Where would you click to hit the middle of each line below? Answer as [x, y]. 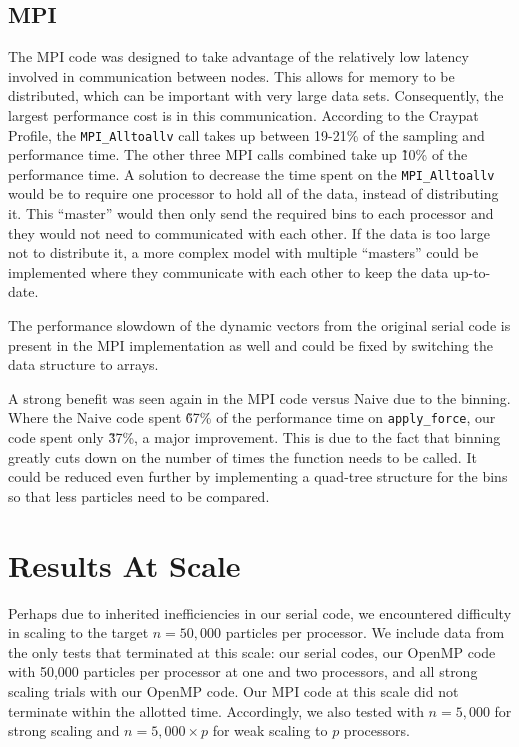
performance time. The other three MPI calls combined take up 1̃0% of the [238, 154]
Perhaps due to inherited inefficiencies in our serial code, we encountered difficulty [260, 612]
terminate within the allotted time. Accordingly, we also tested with [216, 710]
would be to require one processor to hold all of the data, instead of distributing [253, 193]
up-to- [471, 271]
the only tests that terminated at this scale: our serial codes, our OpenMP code [252, 651]
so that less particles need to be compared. [139, 495]
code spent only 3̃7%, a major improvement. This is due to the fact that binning [254, 437]
